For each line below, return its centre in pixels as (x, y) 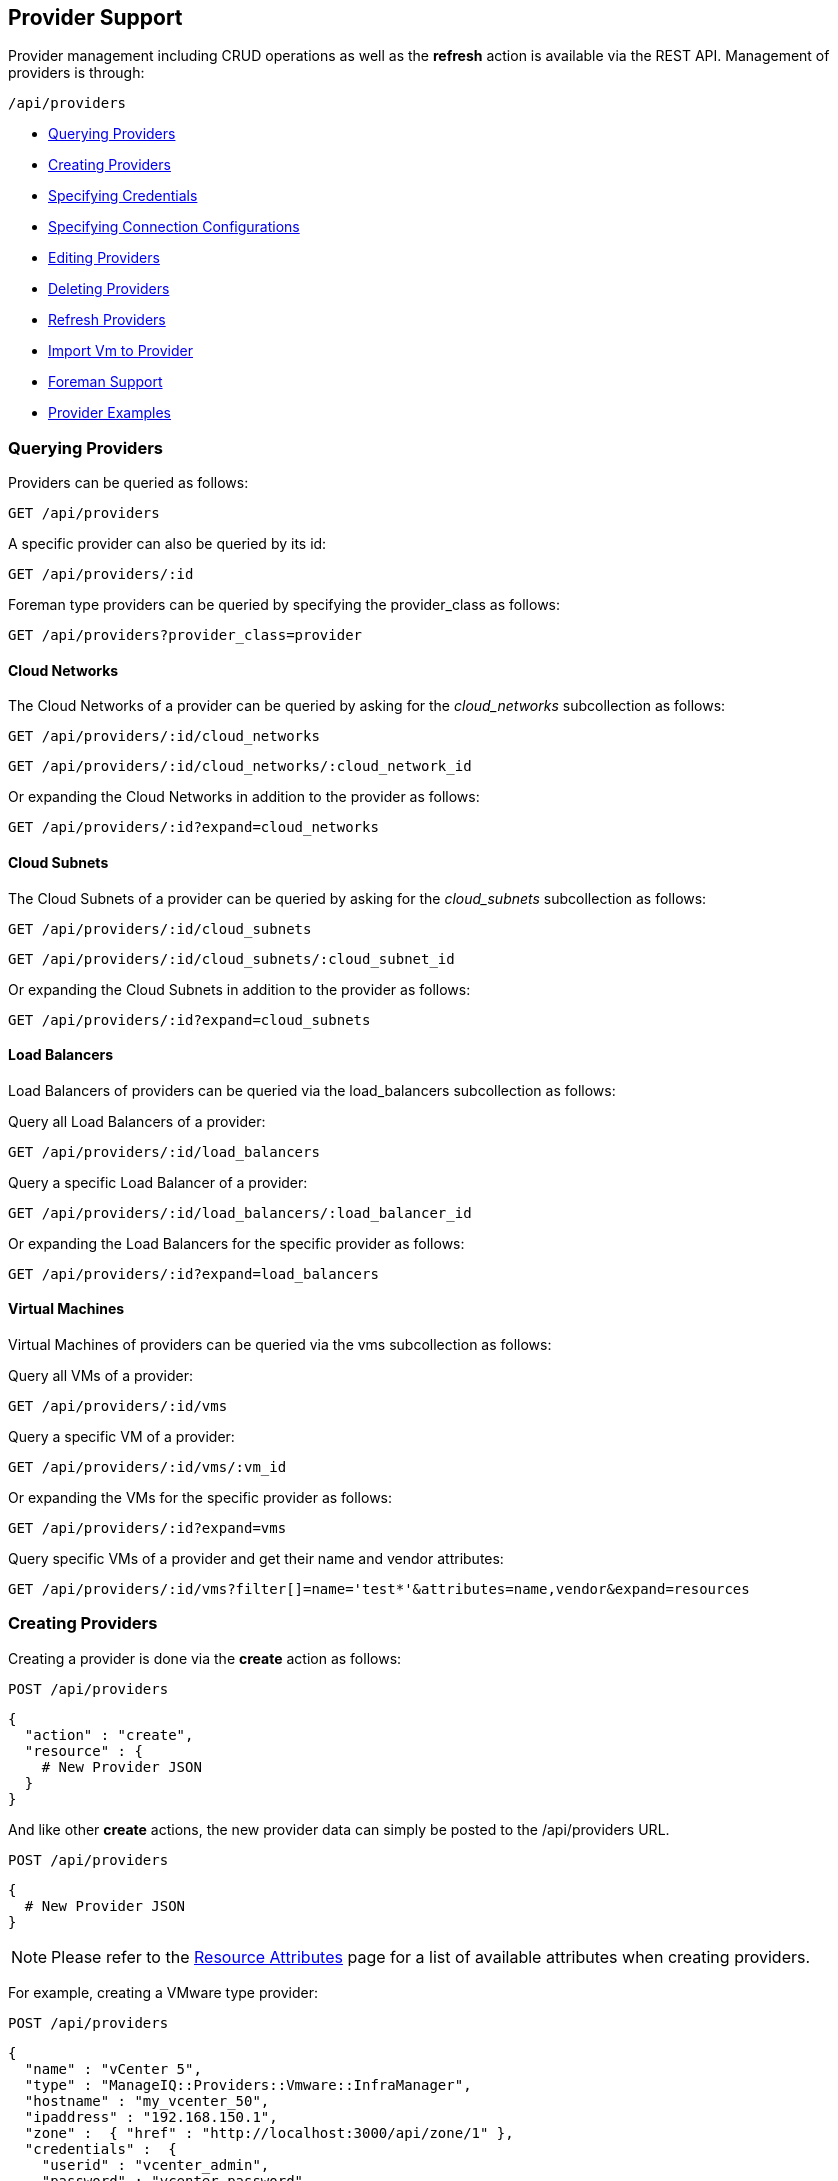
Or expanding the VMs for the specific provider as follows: (200, 1498)
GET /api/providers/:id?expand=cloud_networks (193, 827)
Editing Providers (104, 258)
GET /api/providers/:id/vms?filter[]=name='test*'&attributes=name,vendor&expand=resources (379, 1589)
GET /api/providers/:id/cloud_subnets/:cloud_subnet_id (231, 958)
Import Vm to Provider (120, 351)
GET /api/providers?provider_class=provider (185, 635)
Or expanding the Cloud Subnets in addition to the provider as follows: (239, 989)
